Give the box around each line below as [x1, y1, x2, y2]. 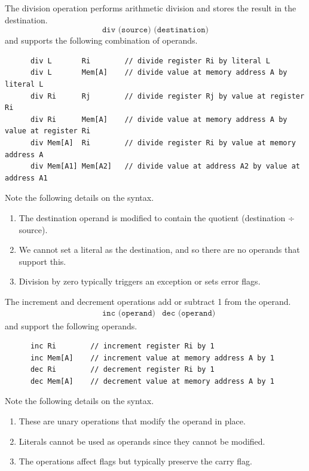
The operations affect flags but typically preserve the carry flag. [19, 455, 252, 467]
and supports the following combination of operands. [5, 34, 198, 47]
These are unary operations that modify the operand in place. [19, 415, 246, 427]
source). [19, 223, 48, 235]
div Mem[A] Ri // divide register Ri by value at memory [30, 138, 296, 147]
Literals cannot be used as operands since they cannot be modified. [19, 435, 265, 447]
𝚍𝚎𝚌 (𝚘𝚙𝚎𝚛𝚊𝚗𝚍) [162, 309, 216, 318]
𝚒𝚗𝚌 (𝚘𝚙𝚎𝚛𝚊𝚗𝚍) [102, 309, 155, 318]
